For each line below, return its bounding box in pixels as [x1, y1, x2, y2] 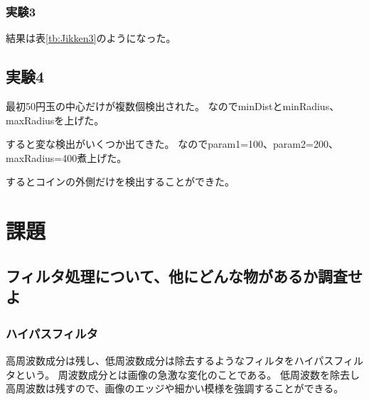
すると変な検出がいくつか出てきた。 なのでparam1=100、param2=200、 [6, 136, 338, 151]
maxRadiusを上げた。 [6, 112, 105, 127]
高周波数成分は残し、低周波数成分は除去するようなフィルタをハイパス [6, 353, 334, 368]
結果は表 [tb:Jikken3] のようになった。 [6, 31, 176, 45]
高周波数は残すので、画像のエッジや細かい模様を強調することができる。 [6, 381, 344, 396]
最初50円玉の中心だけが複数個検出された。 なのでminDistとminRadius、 [6, 99, 340, 114]
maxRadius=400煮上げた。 [6, 150, 127, 165]
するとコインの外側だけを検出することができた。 [6, 174, 235, 189]
